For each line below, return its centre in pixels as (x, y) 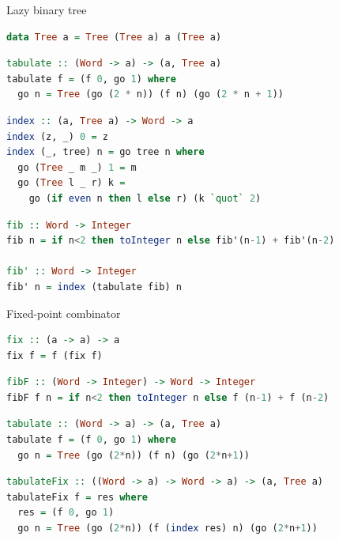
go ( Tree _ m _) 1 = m (77, 167)
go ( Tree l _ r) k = (72, 183)
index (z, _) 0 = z (57, 136)
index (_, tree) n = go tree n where (105, 152)
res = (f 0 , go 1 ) (66, 513)
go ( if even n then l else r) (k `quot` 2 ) (145, 198)
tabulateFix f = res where (77, 497)
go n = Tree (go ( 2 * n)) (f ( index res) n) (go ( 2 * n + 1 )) (168, 529)
